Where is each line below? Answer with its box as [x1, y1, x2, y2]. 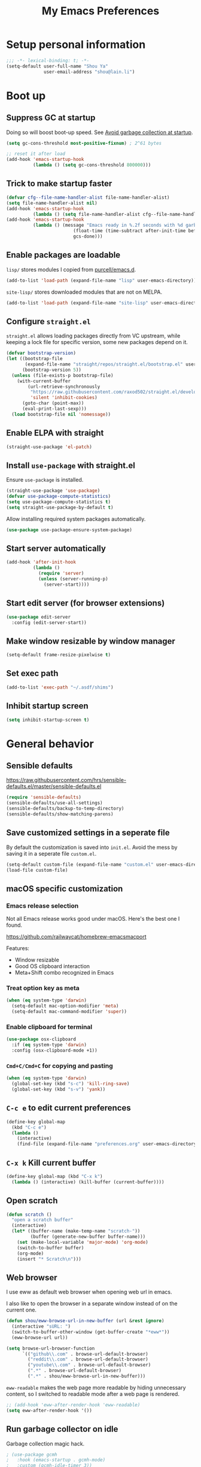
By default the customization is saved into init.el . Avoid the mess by [6, 844, 178, 851]
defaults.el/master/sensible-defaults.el [6, 783, 102, 790]
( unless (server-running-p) [38, 576, 109, 582]
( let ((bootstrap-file [6, 356, 63, 362]
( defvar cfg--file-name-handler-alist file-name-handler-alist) [6, 194, 170, 200]
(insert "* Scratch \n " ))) [17, 1256, 82, 1262]
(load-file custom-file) [6, 867, 68, 873]
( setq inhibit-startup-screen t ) [6, 717, 90, 723]
